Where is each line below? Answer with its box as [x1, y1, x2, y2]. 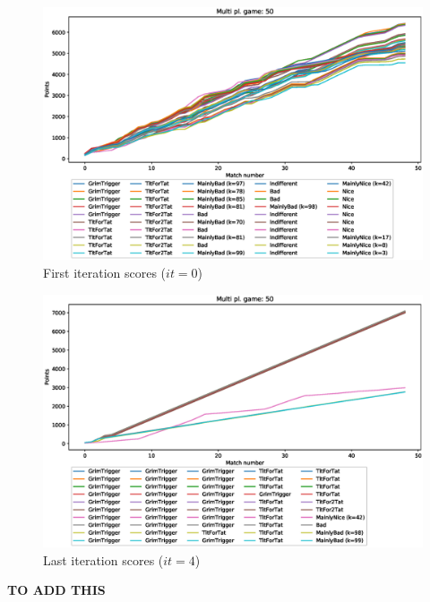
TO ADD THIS [7, 580, 106, 599]
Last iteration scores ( [43, 550, 164, 569]
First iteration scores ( [43, 262, 167, 281]
